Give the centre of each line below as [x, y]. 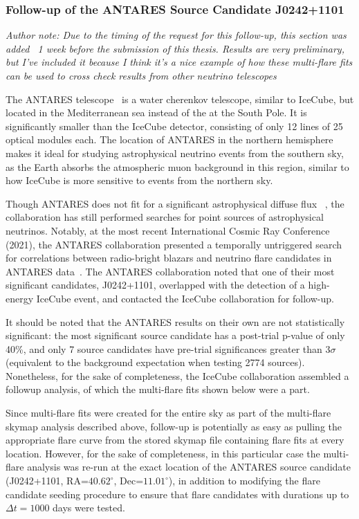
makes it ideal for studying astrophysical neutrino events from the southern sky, [175, 153]
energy [20, 298]
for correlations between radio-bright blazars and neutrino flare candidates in [169, 258]
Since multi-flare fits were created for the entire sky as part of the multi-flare [168, 413]
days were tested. [89, 508]
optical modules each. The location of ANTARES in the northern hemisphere [169, 139]
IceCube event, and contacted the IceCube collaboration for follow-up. [185, 298]
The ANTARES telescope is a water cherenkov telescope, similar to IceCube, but [180, 99]
